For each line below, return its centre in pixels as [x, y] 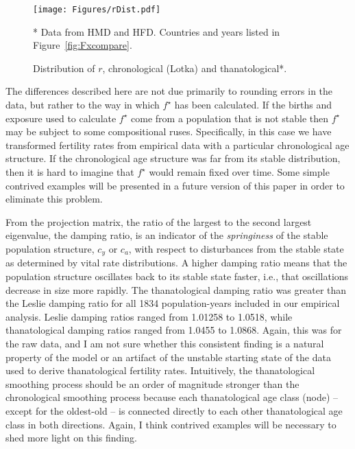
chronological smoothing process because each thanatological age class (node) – [172, 397]
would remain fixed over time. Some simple [239, 172]
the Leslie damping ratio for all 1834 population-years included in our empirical [173, 303]
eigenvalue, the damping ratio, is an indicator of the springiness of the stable [167, 235]
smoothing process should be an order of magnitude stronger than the [152, 383]
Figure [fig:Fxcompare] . [83, 45]
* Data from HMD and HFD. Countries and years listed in [157, 31]
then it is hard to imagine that [70, 172]
